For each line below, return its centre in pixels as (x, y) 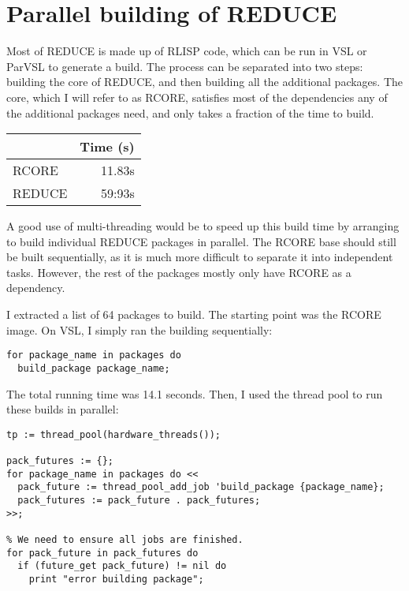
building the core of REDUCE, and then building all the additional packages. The (205, 82)
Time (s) (107, 147)
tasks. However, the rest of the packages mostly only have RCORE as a (179, 272)
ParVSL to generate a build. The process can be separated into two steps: (185, 66)
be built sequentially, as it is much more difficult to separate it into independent (200, 257)
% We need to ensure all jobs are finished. (125, 540)
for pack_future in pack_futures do (102, 553)
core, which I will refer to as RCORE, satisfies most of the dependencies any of (197, 97)
